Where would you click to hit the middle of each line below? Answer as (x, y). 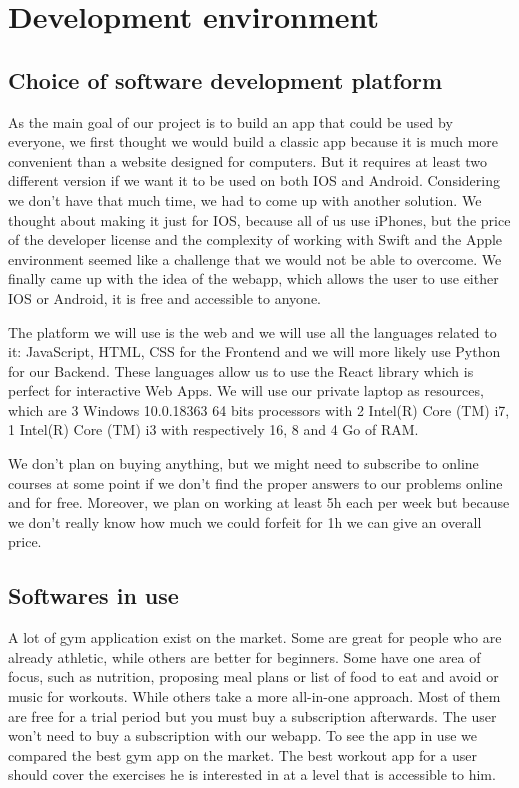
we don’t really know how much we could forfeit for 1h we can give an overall (245, 521)
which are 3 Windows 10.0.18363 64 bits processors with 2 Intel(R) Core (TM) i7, (259, 409)
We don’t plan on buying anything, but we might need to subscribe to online (243, 463)
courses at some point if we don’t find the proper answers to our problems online (255, 482)
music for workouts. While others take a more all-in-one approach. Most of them (254, 696)
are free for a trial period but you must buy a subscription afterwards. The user (252, 715)
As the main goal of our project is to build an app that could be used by (230, 121)
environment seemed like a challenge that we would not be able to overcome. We (255, 258)
